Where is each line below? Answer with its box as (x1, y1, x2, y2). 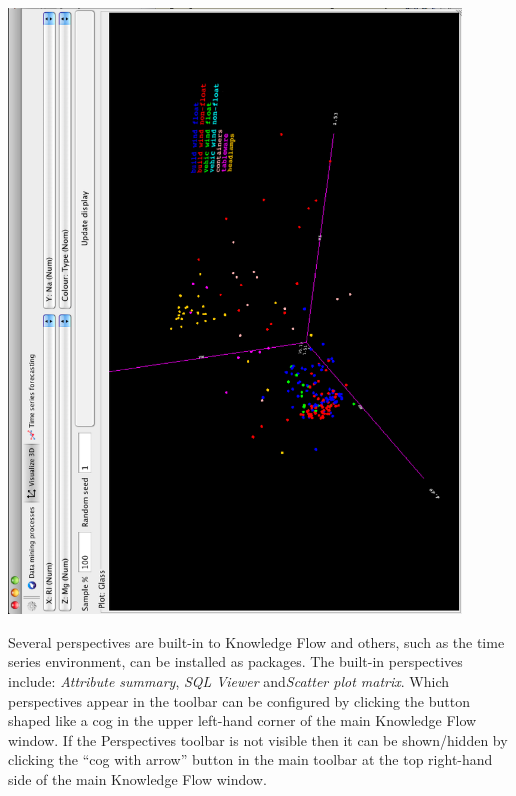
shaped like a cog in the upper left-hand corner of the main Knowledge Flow (8, 710, 477, 731)
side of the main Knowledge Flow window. (8, 769, 267, 790)
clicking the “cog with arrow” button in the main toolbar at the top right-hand (8, 749, 493, 770)
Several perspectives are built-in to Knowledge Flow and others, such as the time (8, 631, 505, 652)
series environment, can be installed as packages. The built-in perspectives (8, 651, 463, 672)
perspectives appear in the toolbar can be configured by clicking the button (8, 690, 470, 711)
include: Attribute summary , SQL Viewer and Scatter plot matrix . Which (8, 671, 449, 692)
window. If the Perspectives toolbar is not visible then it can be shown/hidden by (8, 729, 508, 750)
